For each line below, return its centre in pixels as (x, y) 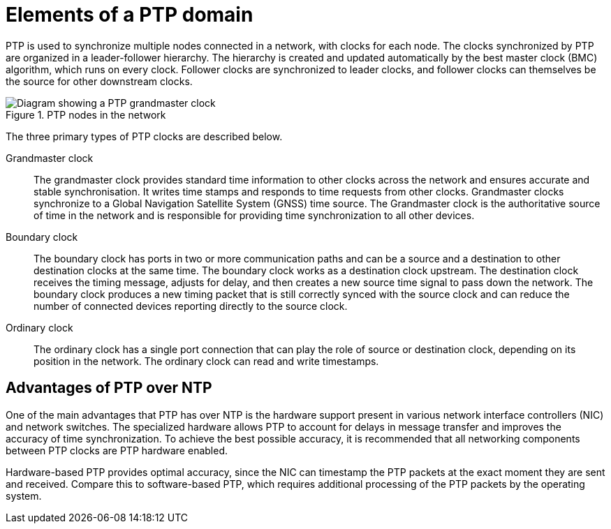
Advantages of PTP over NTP (109, 388)
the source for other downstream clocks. (99, 81)
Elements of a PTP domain (130, 15)
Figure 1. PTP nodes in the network (86, 114)
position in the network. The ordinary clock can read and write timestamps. (206, 361)
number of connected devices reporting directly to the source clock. (191, 306)
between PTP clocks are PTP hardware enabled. (117, 450)
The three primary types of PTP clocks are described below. (144, 136)
